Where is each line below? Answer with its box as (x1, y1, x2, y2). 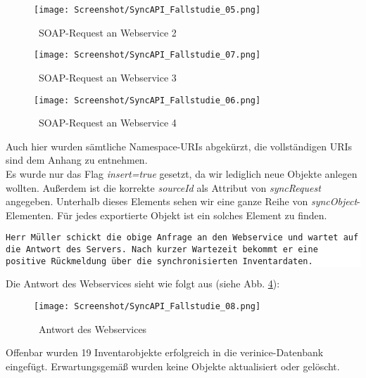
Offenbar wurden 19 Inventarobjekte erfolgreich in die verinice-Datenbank (6, 345, 324, 360)
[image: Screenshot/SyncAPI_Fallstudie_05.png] (34, 5, 261, 15)
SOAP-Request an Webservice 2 (38, 25, 177, 39)
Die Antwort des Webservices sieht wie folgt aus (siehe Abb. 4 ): (6, 276, 280, 291)
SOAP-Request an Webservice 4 (38, 115, 177, 130)
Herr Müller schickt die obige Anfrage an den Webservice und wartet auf (6, 233, 359, 243)
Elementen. (6, 207, 54, 222)
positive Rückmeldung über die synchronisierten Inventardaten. (6, 256, 313, 266)
